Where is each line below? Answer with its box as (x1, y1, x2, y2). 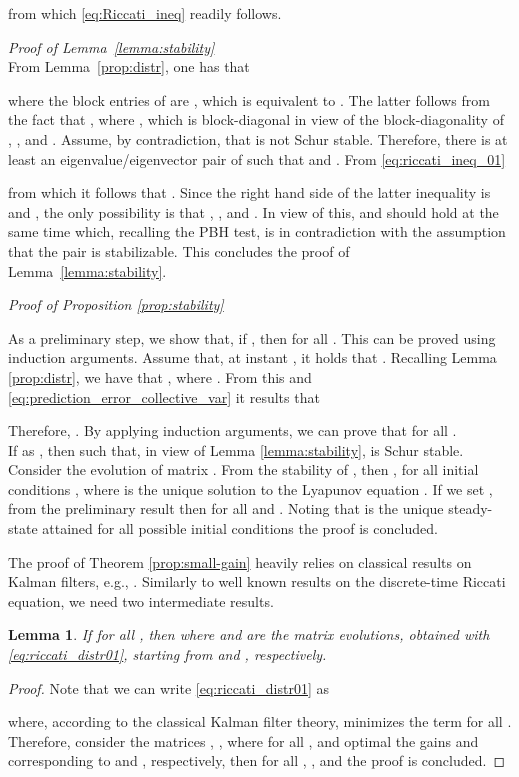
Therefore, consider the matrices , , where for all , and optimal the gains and (8, 730, 479, 751)
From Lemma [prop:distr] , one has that (8, 56, 250, 77)
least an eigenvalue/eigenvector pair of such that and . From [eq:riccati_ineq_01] (8, 148, 506, 169)
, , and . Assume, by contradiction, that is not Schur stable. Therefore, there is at (8, 128, 508, 149)
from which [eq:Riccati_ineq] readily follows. (8, 3, 282, 23)
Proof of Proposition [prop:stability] (8, 294, 224, 315)
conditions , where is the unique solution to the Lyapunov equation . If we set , (8, 478, 493, 499)
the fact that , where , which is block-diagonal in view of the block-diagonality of (8, 109, 504, 130)
